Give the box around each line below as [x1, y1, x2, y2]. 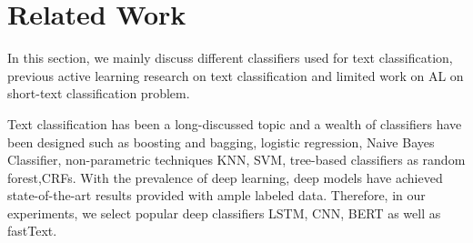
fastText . [7, 221, 57, 240]
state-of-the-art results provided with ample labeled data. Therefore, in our [7, 186, 426, 205]
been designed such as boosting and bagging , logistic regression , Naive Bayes [7, 132, 435, 151]
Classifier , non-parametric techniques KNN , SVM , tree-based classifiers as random [7, 150, 466, 169]
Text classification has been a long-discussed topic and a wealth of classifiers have [7, 114, 462, 133]
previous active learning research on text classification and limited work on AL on [7, 66, 464, 85]
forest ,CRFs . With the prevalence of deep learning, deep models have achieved [7, 167, 443, 187]
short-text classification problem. [7, 84, 190, 103]
